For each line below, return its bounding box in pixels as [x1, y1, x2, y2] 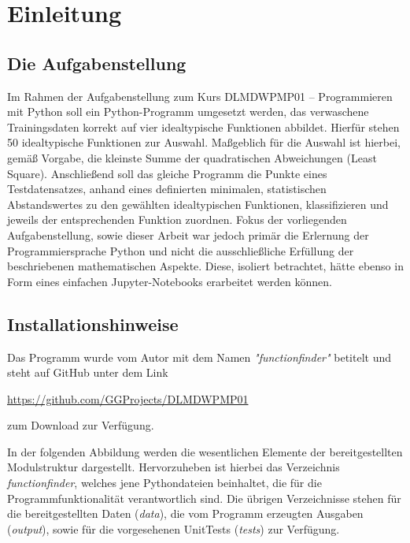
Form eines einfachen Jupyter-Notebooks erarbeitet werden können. [7, 273, 332, 289]
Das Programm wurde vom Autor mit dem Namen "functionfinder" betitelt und [7, 348, 392, 365]
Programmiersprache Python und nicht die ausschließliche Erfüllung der [7, 242, 354, 258]
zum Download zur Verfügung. [7, 417, 154, 433]
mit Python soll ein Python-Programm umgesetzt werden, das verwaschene [7, 103, 369, 120]
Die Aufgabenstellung [7, 50, 187, 75]
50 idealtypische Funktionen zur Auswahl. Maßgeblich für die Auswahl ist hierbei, [7, 134, 401, 151]
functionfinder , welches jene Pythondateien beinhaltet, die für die [7, 474, 322, 491]
